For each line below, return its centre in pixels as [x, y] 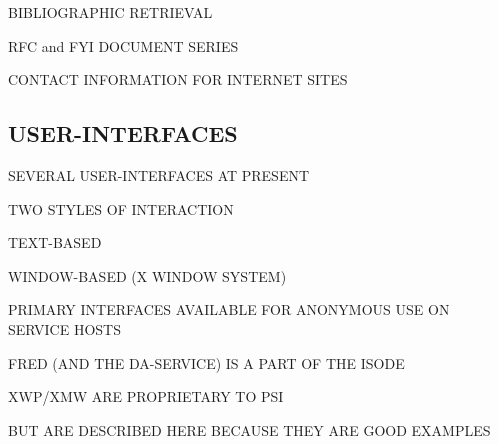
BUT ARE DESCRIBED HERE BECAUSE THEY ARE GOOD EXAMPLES [249, 429]
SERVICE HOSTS [64, 328]
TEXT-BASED [55, 242]
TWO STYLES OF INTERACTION [121, 208]
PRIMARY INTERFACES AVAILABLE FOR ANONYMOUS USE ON [229, 309]
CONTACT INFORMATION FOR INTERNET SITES [178, 79]
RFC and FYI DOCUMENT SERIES [123, 45]
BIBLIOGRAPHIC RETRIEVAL [110, 12]
